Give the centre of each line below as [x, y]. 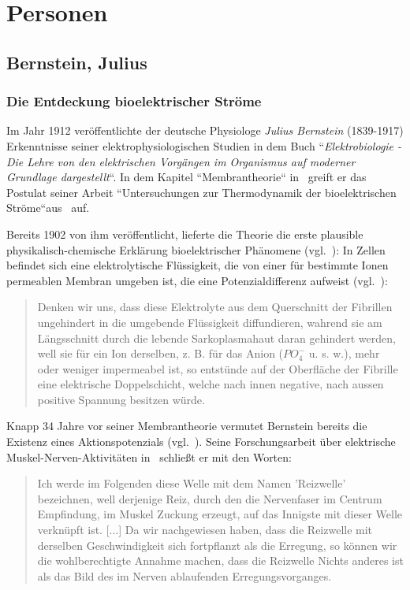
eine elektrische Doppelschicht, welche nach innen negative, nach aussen [211, 384]
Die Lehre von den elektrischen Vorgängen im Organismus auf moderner [181, 161]
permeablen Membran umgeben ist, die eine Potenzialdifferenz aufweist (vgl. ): [197, 280]
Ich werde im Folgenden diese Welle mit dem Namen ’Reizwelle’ [192, 483]
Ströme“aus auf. [48, 208]
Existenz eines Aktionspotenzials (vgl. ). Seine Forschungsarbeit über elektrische [201, 442]
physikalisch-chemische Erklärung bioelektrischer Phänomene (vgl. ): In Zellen [196, 249]
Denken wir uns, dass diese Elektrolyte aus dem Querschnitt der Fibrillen [215, 307]
